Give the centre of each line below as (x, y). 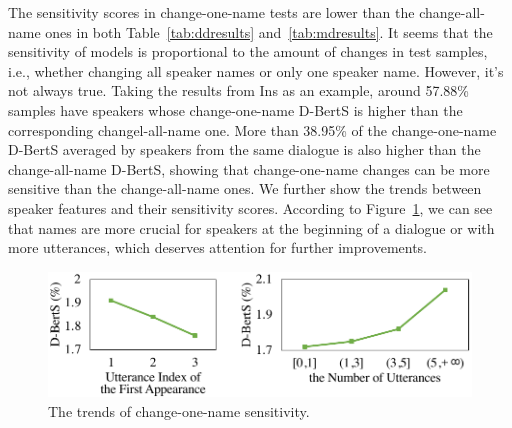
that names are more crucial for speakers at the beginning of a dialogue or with (251, 227)
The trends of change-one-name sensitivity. (179, 411)
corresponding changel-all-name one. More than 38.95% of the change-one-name (252, 129)
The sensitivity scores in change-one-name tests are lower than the (211, 12)
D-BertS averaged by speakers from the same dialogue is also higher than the (244, 149)
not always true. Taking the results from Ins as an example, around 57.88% (238, 90)
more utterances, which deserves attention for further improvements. (218, 247)
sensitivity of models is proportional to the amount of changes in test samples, (248, 51)
